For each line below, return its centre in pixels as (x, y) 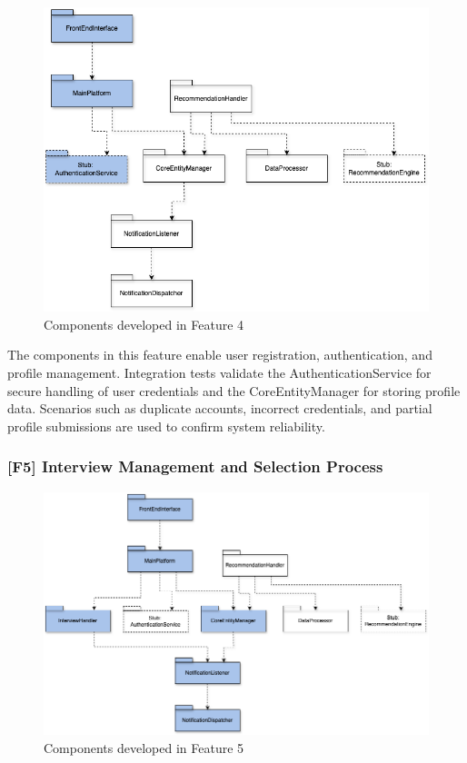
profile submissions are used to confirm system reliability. (166, 426)
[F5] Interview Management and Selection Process (195, 466)
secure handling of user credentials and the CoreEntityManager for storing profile (234, 390)
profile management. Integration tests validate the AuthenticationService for (219, 373)
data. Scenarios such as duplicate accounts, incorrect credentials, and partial (220, 408)
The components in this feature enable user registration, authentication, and (220, 355)
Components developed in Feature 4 (144, 324)
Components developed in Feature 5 (144, 747)
